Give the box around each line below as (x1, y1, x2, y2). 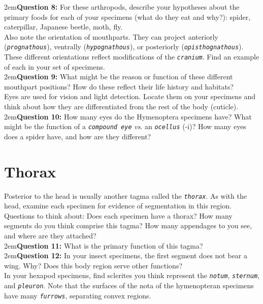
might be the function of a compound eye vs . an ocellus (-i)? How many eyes (4, 121, 246, 132)
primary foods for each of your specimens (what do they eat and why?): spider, (4, 11, 251, 22)
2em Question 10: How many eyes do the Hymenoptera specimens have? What (4, 111, 252, 121)
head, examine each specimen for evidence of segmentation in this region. (4, 200, 232, 211)
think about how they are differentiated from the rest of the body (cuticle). (4, 101, 239, 112)
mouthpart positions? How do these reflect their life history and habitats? (4, 81, 234, 92)
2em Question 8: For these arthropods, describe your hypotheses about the (4, 2, 240, 12)
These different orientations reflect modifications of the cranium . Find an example (4, 51, 259, 62)
